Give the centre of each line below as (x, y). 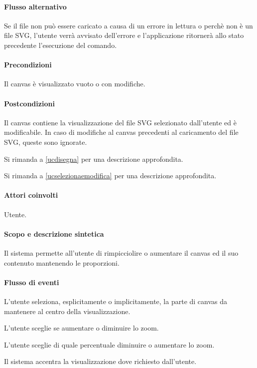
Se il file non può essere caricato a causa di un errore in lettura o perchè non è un (128, 25)
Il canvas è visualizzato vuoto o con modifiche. (75, 84)
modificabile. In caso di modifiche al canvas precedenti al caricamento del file (121, 132)
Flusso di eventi (32, 282)
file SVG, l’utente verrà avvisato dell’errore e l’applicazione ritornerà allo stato (124, 35)
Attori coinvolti (31, 195)
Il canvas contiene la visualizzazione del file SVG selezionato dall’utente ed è (120, 122)
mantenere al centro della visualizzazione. (67, 311)
